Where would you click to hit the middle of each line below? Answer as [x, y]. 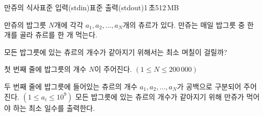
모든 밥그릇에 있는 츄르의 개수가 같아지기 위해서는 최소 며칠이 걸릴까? [116, 52]
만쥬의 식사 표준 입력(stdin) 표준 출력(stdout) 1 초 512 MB [92, 7]
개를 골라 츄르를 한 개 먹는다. [51, 35]
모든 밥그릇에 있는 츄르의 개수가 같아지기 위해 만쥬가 [160, 96]
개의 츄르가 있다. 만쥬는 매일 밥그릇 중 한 [188, 24]
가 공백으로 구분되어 [209, 86]
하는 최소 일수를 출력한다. [54, 108]
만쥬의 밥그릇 [25, 24]
